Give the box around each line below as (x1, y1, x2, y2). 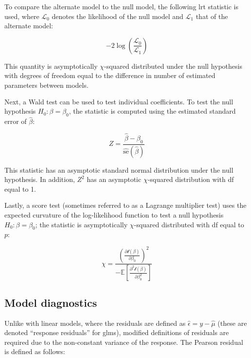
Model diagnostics (4, 295, 97, 310)
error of (4, 116, 27, 126)
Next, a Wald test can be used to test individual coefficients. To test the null (4, 96, 233, 106)
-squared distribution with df (147, 174, 234, 184)
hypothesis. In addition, (4, 174, 75, 184)
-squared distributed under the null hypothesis (104, 60, 242, 71)
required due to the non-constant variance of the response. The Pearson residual (4, 337, 243, 347)
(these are (217, 318, 247, 328)
